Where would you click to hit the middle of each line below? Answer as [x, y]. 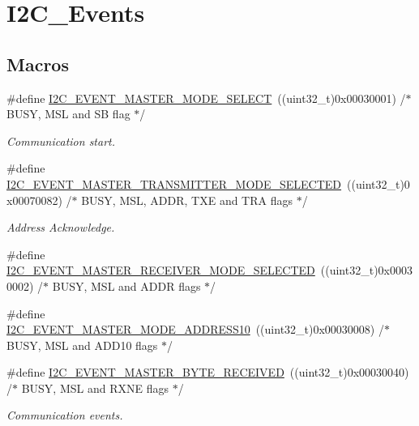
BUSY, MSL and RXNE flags [95, 388]
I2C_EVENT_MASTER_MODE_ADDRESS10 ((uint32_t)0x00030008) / [195, 329]
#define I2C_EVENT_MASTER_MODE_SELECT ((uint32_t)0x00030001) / [206, 98]
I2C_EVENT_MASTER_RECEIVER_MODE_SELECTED [161, 270]
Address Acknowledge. [61, 227]
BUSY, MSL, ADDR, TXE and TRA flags [187, 200]
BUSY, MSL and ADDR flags [126, 285]
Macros [38, 64]
